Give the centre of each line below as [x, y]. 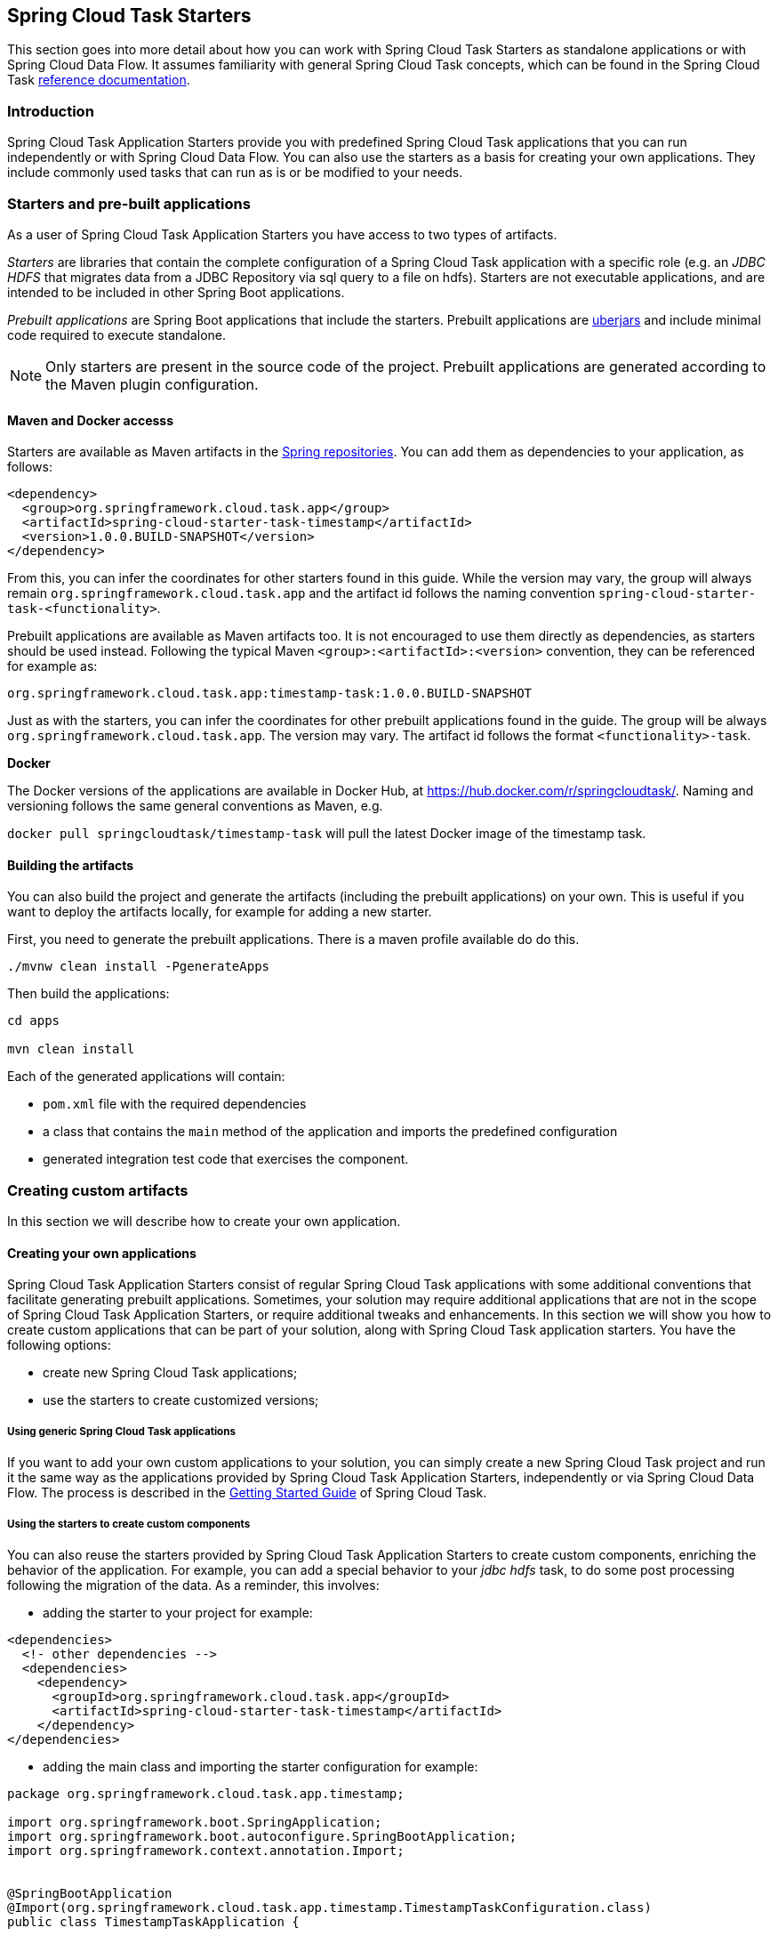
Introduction [51, 111]
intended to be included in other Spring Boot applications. [176, 292]
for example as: [52, 666]
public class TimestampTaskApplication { [153, 1921]
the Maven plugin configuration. [152, 384]
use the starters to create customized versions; [181, 1400]
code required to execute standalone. [117, 335]
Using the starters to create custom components [129, 1524]
